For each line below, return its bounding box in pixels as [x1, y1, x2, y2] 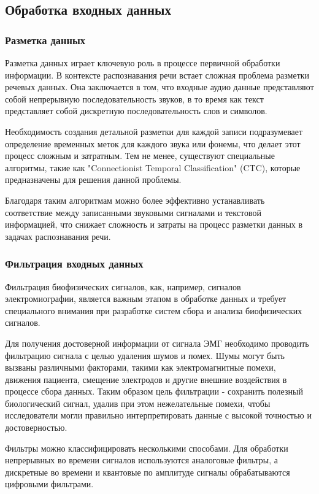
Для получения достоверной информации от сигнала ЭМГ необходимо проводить [5, 336, 309, 349]
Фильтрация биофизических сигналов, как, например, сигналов [5, 280, 241, 293]
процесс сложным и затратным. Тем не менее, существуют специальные [5, 149, 275, 162]
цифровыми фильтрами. [5, 477, 94, 490]
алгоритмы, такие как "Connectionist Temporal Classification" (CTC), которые [5, 161, 301, 174]
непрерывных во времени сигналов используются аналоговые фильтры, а [5, 453, 278, 466]
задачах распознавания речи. [5, 230, 111, 242]
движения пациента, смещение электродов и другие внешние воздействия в [5, 372, 287, 385]
